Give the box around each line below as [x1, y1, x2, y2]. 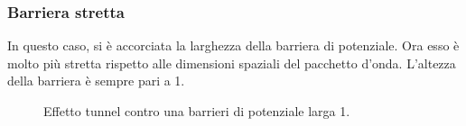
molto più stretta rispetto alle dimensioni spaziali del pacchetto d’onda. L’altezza [7, 53, 456, 72]
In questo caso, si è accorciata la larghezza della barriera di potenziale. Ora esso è [7, 36, 460, 55]
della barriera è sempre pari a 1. [7, 71, 185, 90]
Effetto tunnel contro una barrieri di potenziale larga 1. [43, 102, 350, 120]
